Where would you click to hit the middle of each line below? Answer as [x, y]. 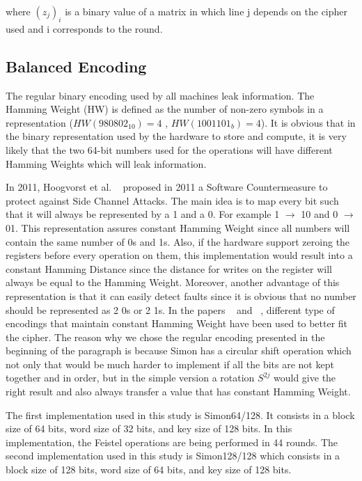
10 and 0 [320, 214]
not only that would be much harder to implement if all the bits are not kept [170, 364]
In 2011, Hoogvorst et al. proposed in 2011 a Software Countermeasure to [167, 187]
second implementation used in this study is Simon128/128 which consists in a [173, 456]
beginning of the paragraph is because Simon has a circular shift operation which [179, 350]
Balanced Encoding [76, 66]
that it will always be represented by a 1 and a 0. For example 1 [143, 214]
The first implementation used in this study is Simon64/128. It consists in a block [180, 415]
